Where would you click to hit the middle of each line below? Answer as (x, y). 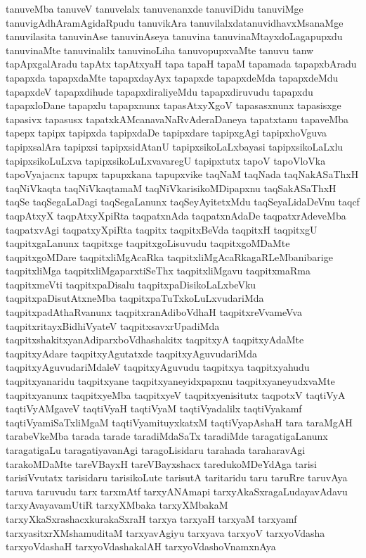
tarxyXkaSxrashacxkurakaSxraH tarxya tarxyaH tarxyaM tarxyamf (151, 518)
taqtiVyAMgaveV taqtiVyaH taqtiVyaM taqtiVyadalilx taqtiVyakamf (154, 408)
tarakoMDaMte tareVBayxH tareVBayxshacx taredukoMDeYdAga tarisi (161, 463)
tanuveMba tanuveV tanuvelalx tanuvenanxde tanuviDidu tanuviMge (155, 8)
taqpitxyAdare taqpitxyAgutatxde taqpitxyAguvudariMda (131, 353)
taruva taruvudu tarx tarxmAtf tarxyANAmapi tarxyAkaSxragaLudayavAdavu (177, 491)
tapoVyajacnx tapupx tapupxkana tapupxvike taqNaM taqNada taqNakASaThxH (182, 174)
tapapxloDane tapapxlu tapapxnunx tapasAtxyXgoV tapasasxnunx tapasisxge (174, 105)
